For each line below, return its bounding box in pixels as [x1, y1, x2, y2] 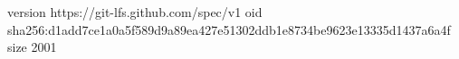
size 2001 [7, 38, 57, 56]
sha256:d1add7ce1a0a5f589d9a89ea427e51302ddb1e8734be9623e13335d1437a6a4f [7, 20, 451, 38]
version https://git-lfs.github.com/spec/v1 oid [7, 3, 263, 21]
